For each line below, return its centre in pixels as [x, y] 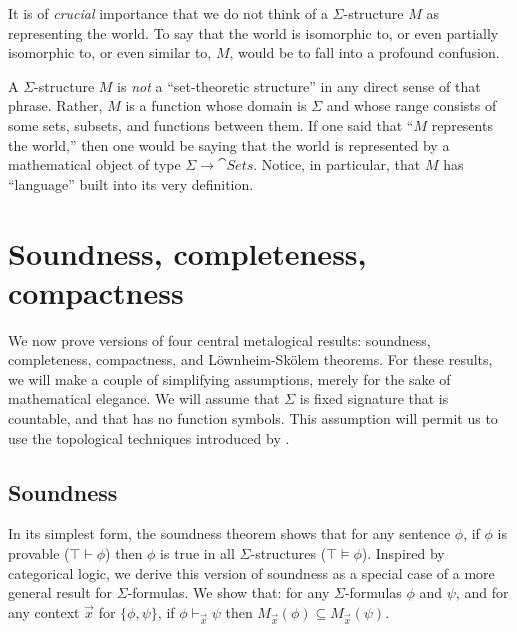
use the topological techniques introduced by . [149, 437]
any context [44, 611]
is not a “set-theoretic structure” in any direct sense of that [299, 85]
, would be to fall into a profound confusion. [364, 52]
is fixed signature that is [374, 398]
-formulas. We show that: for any [228, 592]
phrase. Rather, [55, 105]
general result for [60, 592]
